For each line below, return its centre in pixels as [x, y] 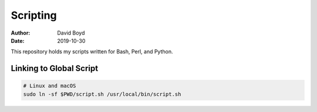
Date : [18, 40]
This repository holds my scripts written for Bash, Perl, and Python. [92, 52]
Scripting [34, 15]
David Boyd [71, 33]
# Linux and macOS [50, 86]
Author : [21, 33]
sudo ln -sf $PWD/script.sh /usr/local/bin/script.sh [102, 94]
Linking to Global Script [55, 68]
